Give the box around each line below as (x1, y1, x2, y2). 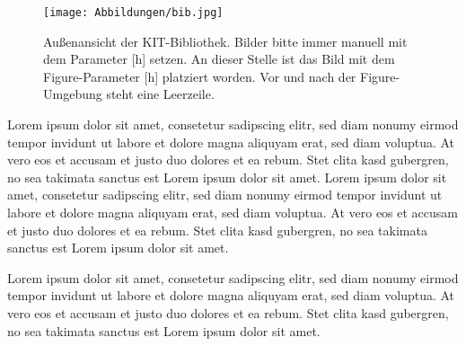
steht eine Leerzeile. (106, 84, 215, 103)
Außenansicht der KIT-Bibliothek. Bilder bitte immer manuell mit (43, 31, 408, 50)
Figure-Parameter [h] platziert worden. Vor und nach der (43, 67, 356, 85)
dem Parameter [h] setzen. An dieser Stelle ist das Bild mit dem (43, 49, 395, 68)
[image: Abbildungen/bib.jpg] (43, 6, 224, 19)
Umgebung (43, 84, 102, 103)
